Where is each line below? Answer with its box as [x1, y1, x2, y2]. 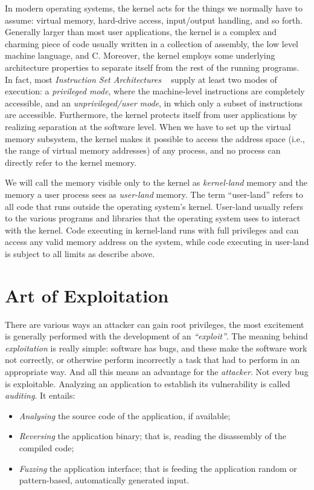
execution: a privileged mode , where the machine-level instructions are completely [5, 85, 305, 97]
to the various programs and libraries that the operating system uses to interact [5, 212, 301, 224]
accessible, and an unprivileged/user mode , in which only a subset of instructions [5, 96, 303, 109]
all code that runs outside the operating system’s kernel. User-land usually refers [5, 200, 303, 212]
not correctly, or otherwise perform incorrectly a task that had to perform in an [5, 353, 300, 366]
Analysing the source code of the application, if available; [19, 409, 231, 422]
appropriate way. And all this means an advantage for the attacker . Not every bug [5, 365, 309, 377]
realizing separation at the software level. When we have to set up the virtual [5, 120, 291, 132]
